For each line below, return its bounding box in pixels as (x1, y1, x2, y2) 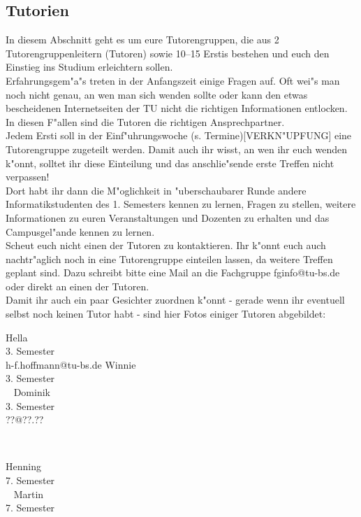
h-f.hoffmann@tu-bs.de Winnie (6, 357, 136, 371)
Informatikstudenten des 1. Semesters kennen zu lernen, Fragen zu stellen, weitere (6, 197, 356, 211)
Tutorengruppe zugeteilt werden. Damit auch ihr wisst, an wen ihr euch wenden (6, 141, 347, 156)
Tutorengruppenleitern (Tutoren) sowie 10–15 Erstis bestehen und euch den (6, 45, 330, 60)
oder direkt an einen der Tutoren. (6, 278, 149, 293)
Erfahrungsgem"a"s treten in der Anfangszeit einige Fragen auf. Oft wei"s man (6, 73, 340, 87)
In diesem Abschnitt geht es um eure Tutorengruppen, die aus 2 (6, 32, 279, 47)
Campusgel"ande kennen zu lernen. (6, 224, 155, 239)
